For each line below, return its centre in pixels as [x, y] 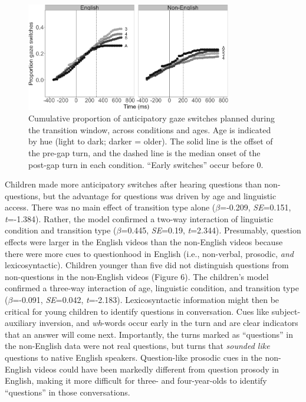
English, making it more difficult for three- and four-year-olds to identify [136, 380]
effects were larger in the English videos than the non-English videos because [144, 242]
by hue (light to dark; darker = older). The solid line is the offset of [151, 141]
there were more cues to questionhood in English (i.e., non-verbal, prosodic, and [149, 253]
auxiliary [21, 323]
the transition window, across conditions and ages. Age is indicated [150, 129]
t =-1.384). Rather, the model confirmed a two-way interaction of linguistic [139, 218]
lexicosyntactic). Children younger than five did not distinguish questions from [147, 265]
